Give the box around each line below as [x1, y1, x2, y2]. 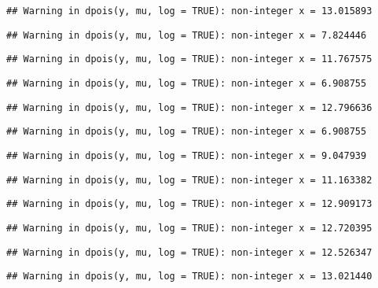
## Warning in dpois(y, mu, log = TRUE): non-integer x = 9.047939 [6, 150, 367, 161]
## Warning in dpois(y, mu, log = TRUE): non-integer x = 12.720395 [6, 222, 372, 234]
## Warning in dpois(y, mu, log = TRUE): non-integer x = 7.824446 [6, 29, 367, 41]
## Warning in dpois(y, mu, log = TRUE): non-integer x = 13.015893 [6, 6, 372, 17]
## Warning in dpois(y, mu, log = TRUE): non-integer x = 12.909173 [6, 198, 372, 210]
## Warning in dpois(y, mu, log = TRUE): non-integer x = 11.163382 [6, 174, 372, 186]
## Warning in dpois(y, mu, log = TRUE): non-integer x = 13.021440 [6, 271, 372, 282]
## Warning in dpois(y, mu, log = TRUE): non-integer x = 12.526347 [6, 246, 372, 258]
